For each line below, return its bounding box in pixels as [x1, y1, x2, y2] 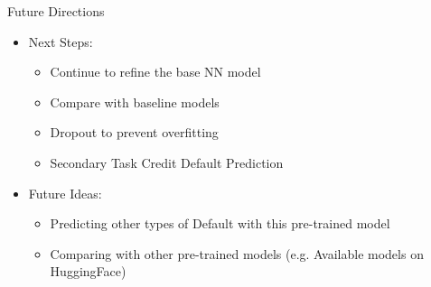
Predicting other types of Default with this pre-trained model [50, 214, 390, 233]
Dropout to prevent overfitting [50, 123, 219, 142]
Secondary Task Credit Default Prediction [50, 153, 284, 171]
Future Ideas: [28, 183, 102, 202]
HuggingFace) [50, 262, 126, 281]
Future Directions [7, 2, 105, 20]
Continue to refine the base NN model [50, 62, 261, 81]
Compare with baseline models [50, 92, 220, 111]
